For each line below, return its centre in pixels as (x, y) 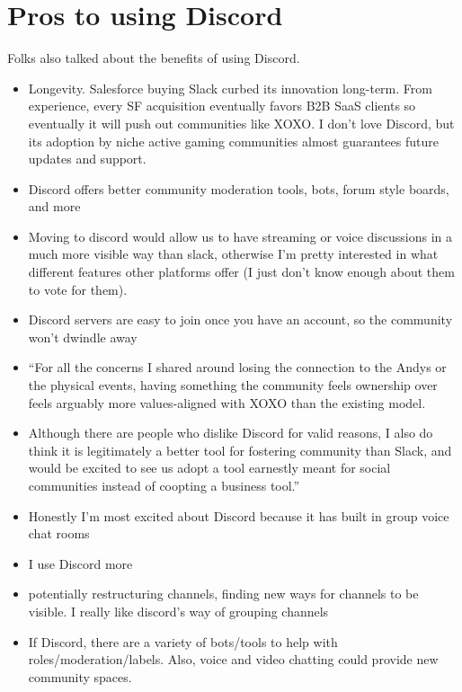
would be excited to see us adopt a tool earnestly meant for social (209, 468)
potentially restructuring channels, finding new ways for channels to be (223, 594)
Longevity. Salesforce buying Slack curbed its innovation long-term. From (230, 88)
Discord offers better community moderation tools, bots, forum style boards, (239, 188)
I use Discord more (80, 563)
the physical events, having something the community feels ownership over (233, 385)
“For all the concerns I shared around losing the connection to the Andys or (237, 367)
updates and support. (87, 159)
